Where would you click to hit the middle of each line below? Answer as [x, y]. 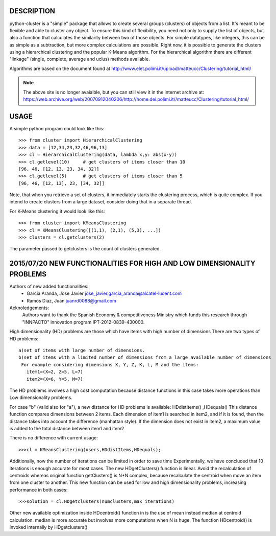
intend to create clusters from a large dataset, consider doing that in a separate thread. [101, 202]
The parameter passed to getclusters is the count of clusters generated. [85, 249]
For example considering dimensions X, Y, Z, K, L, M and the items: [110, 365]
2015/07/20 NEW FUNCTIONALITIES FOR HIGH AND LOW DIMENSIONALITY [132, 263]
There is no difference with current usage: [54, 438]
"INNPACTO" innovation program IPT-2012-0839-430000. [83, 322]
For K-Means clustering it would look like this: [57, 211]
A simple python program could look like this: [57, 128]
